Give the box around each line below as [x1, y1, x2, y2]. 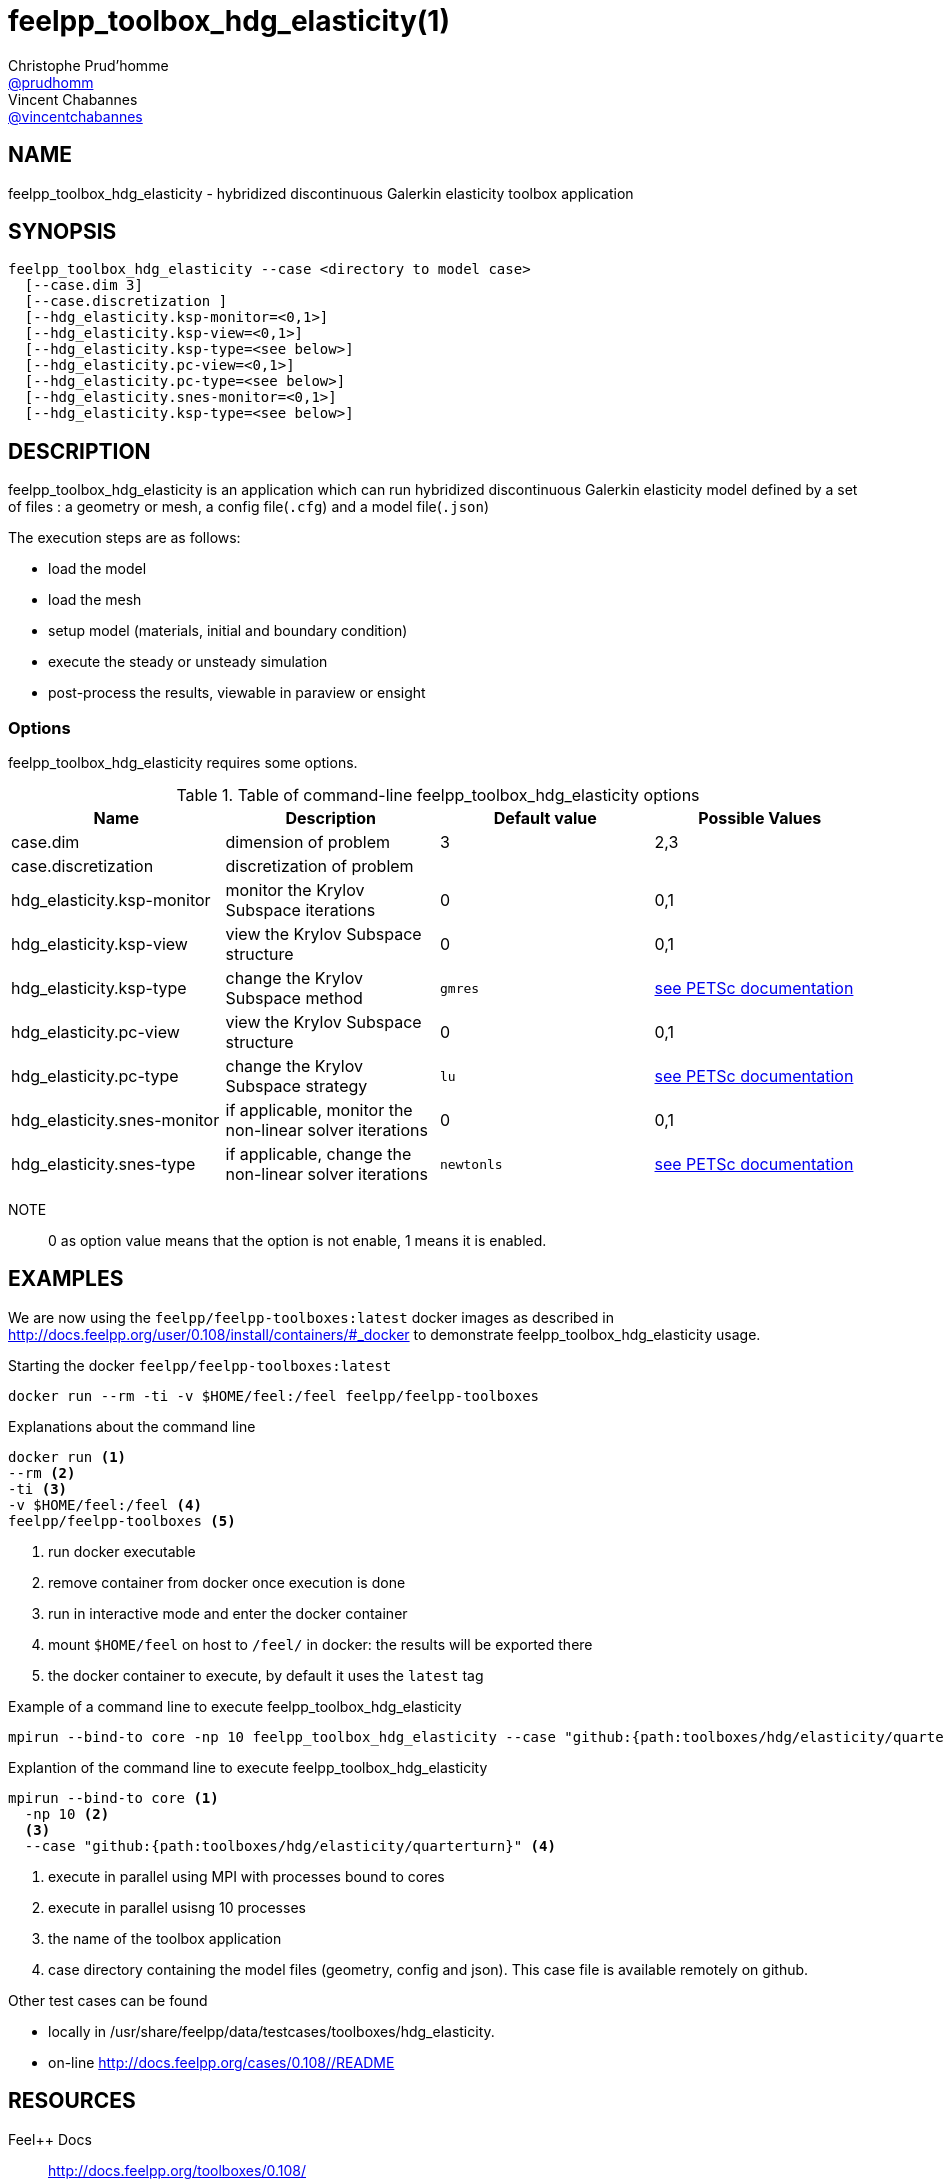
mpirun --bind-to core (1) [8, 1789, 219, 1806]
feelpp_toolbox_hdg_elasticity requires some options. [8, 754, 358, 772]
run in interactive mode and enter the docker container [48, 1604, 408, 1622]
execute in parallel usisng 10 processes [48, 1898, 306, 1916]
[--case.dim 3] [24, 277, 143, 294]
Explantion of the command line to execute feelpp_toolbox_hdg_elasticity [8, 1758, 488, 1776]
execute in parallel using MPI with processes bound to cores [48, 1867, 445, 1885]
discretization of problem [225, 856, 414, 877]
